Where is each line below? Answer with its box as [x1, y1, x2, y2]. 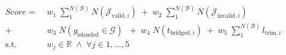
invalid [217, 13, 235, 20]
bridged [170, 30, 190, 37]
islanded [77, 31, 99, 38]
